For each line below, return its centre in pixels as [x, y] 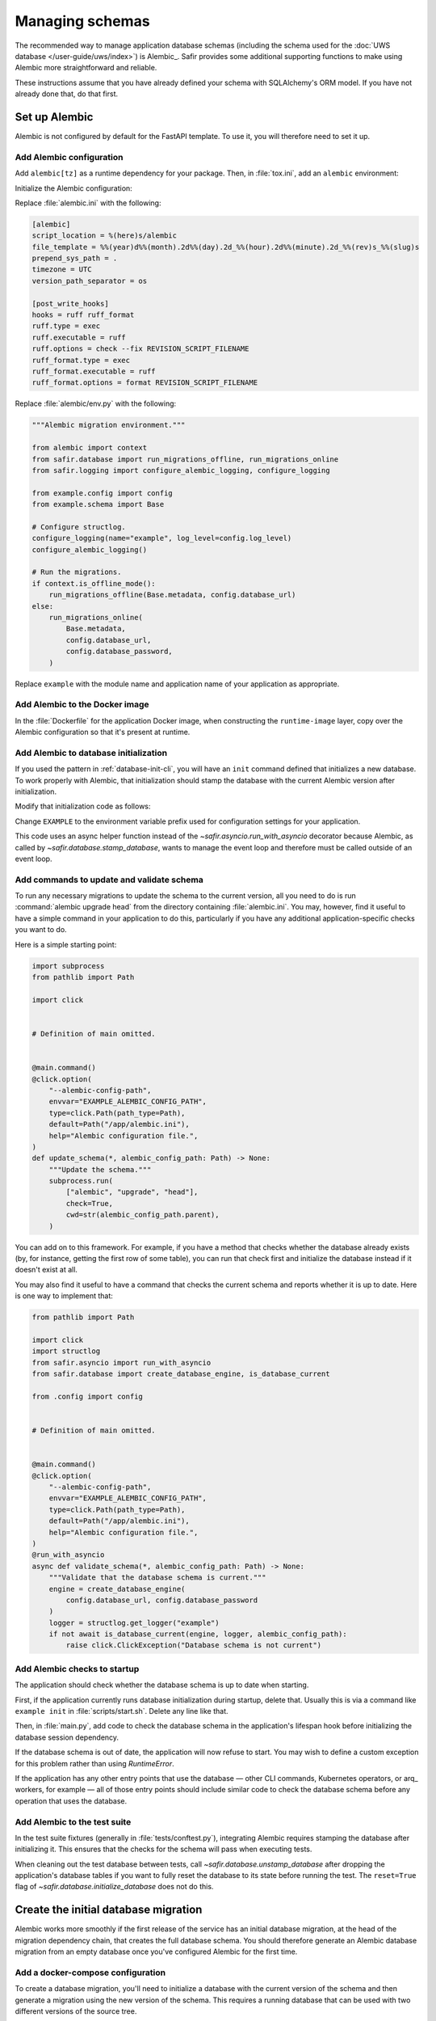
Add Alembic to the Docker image [82, 705]
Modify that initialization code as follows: [83, 806]
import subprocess [68, 966]
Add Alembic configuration [69, 157]
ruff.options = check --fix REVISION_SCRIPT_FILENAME [140, 349]
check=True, [89, 1203]
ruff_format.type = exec [81, 360]
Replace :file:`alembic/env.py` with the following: [96, 403]
